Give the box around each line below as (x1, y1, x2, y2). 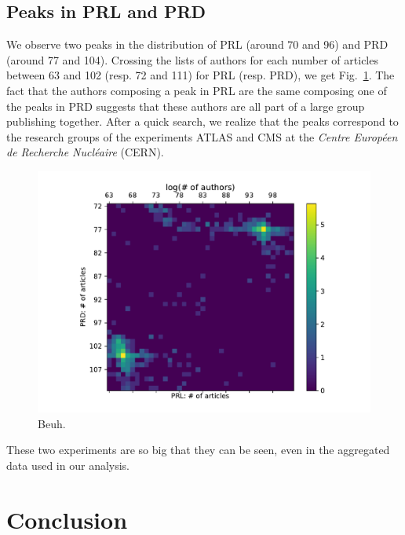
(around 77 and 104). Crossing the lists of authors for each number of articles (6, 51, 378, 68)
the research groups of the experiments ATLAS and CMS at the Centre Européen (6, 128, 398, 145)
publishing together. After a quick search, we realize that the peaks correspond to (6, 113, 399, 130)
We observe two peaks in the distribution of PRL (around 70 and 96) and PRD (6, 36, 389, 53)
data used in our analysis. (6, 456, 130, 473)
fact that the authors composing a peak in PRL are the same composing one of (6, 82, 387, 98)
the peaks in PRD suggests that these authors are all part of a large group (6, 97, 365, 114)
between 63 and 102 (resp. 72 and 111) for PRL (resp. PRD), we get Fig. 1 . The (6, 67, 395, 83)
